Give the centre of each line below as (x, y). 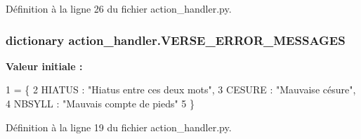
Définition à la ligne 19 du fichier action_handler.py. (119, 127)
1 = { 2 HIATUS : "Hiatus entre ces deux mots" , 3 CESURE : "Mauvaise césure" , (181, 90)
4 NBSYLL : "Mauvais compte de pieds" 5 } (100, 103)
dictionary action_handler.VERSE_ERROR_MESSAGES (176, 40)
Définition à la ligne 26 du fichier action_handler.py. (119, 8)
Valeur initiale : (44, 66)
